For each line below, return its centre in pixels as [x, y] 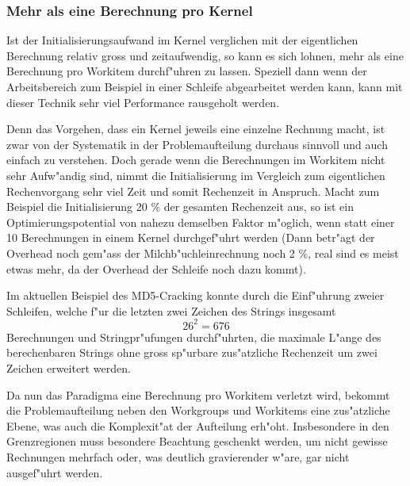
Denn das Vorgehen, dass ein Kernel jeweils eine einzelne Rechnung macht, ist [196, 129]
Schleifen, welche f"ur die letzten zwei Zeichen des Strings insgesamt [171, 310]
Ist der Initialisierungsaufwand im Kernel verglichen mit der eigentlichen [182, 40]
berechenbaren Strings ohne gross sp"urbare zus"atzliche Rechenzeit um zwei [192, 352]
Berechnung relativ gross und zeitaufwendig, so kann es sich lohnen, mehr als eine [205, 55]
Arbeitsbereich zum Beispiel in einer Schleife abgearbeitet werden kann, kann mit [205, 86]
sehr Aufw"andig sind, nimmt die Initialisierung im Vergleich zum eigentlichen [196, 175]
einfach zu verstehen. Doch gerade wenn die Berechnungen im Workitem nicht [196, 160]
